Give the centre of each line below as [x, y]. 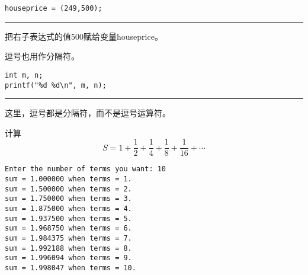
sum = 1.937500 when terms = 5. [68, 218]
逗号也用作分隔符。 [42, 56]
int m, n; [24, 75]
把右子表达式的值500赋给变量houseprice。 [84, 36]
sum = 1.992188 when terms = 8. [68, 248]
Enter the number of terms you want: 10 [86, 169]
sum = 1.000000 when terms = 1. [68, 179]
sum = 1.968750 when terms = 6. [68, 228]
